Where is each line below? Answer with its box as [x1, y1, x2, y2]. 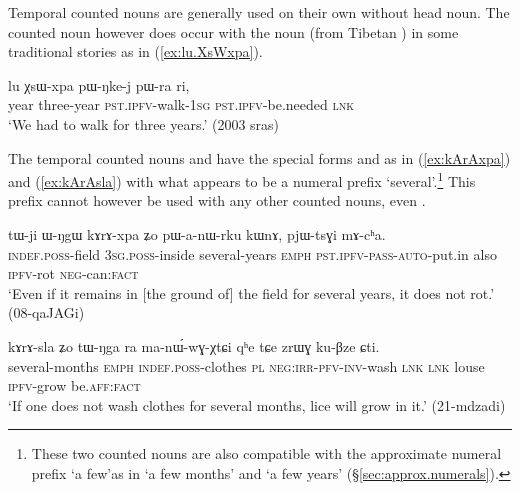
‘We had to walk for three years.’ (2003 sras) [8, 113, 280, 134]
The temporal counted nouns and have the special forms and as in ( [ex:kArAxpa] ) [8, 147, 511, 168]
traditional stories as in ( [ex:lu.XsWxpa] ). [8, 41, 263, 62]
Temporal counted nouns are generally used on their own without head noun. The [8, 2, 510, 22]
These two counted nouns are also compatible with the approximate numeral [31, 443, 502, 464]
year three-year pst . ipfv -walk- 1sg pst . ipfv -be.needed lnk [8, 94, 355, 115]
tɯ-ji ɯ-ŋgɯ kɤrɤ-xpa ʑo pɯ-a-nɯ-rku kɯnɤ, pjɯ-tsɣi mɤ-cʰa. [8, 224, 386, 244]
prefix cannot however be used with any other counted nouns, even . [8, 190, 426, 211]
